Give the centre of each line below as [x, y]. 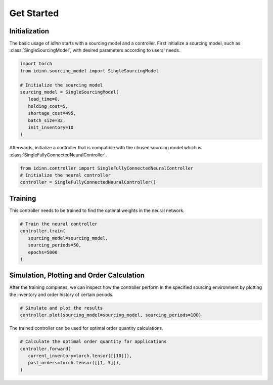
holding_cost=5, [48, 106]
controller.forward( [45, 349]
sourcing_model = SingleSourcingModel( [69, 92]
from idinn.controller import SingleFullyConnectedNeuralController [107, 168]
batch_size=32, [47, 120]
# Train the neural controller [59, 224]
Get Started [34, 13]
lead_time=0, [44, 99]
